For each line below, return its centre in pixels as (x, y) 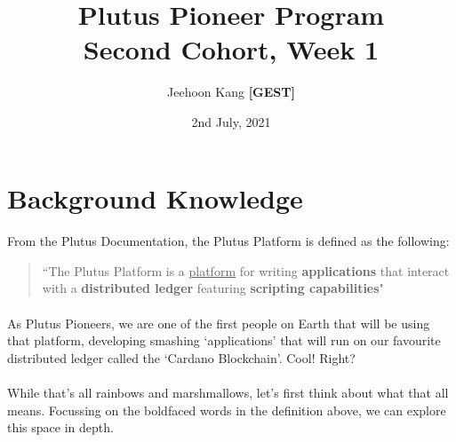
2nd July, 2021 (231, 121)
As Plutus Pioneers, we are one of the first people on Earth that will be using (219, 323)
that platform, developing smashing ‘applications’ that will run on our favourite (224, 340)
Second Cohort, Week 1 (231, 49)
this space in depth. (60, 427)
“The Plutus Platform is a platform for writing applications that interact (246, 270)
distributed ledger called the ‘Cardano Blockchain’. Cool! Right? (181, 357)
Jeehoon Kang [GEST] (231, 92)
